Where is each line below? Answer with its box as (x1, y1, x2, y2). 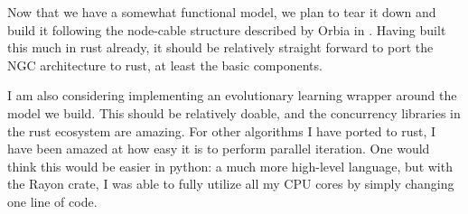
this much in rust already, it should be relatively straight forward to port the (7, 38, 434, 57)
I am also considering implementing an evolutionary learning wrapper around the (7, 86, 457, 105)
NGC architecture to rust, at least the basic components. (7, 55, 323, 74)
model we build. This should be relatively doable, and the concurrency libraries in (7, 103, 461, 122)
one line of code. (7, 191, 98, 210)
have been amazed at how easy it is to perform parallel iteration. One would (7, 139, 430, 158)
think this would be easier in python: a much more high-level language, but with (7, 156, 453, 175)
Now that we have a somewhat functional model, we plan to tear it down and (7, 3, 436, 21)
